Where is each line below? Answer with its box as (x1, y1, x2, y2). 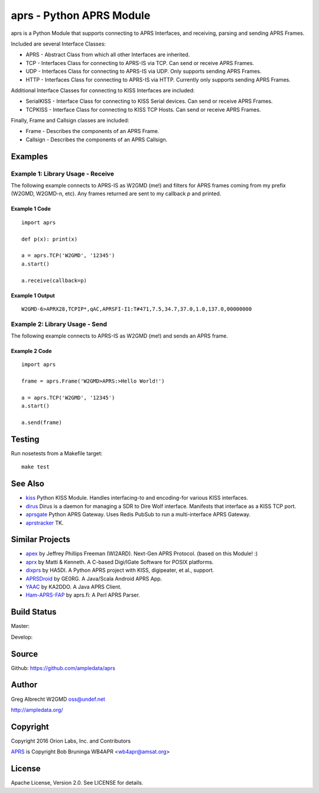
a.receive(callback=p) (21, 277, 87, 284)
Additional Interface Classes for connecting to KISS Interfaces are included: (11, 86, 195, 94)
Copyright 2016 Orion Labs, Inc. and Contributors (11, 737, 131, 745)
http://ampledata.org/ (11, 706, 63, 713)
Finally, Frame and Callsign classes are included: (11, 117, 129, 124)
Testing (11, 434, 40, 444)
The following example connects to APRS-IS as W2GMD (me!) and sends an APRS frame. (11, 332, 229, 339)
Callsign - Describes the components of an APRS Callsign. (25, 136, 168, 143)
